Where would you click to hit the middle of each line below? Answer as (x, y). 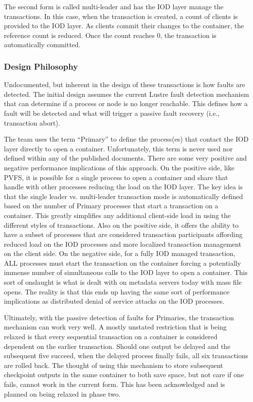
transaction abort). (32, 122)
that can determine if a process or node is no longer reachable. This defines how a (126, 103)
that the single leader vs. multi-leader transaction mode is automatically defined (124, 196)
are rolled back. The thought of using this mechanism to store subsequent (114, 365)
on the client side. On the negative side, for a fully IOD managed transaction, (120, 253)
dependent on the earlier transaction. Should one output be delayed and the (117, 346)
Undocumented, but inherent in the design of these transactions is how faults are (125, 84)
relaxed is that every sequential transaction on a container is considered (111, 337)
